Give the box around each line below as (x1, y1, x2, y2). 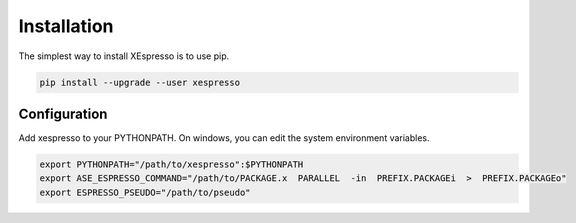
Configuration (18, 105, 108, 122)
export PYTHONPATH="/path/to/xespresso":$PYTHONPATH (39, 159, 304, 170)
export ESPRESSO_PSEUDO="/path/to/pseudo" (39, 186, 251, 198)
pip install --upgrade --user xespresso (39, 76, 240, 88)
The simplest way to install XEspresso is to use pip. (18, 50, 230, 62)
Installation (18, 15, 114, 37)
